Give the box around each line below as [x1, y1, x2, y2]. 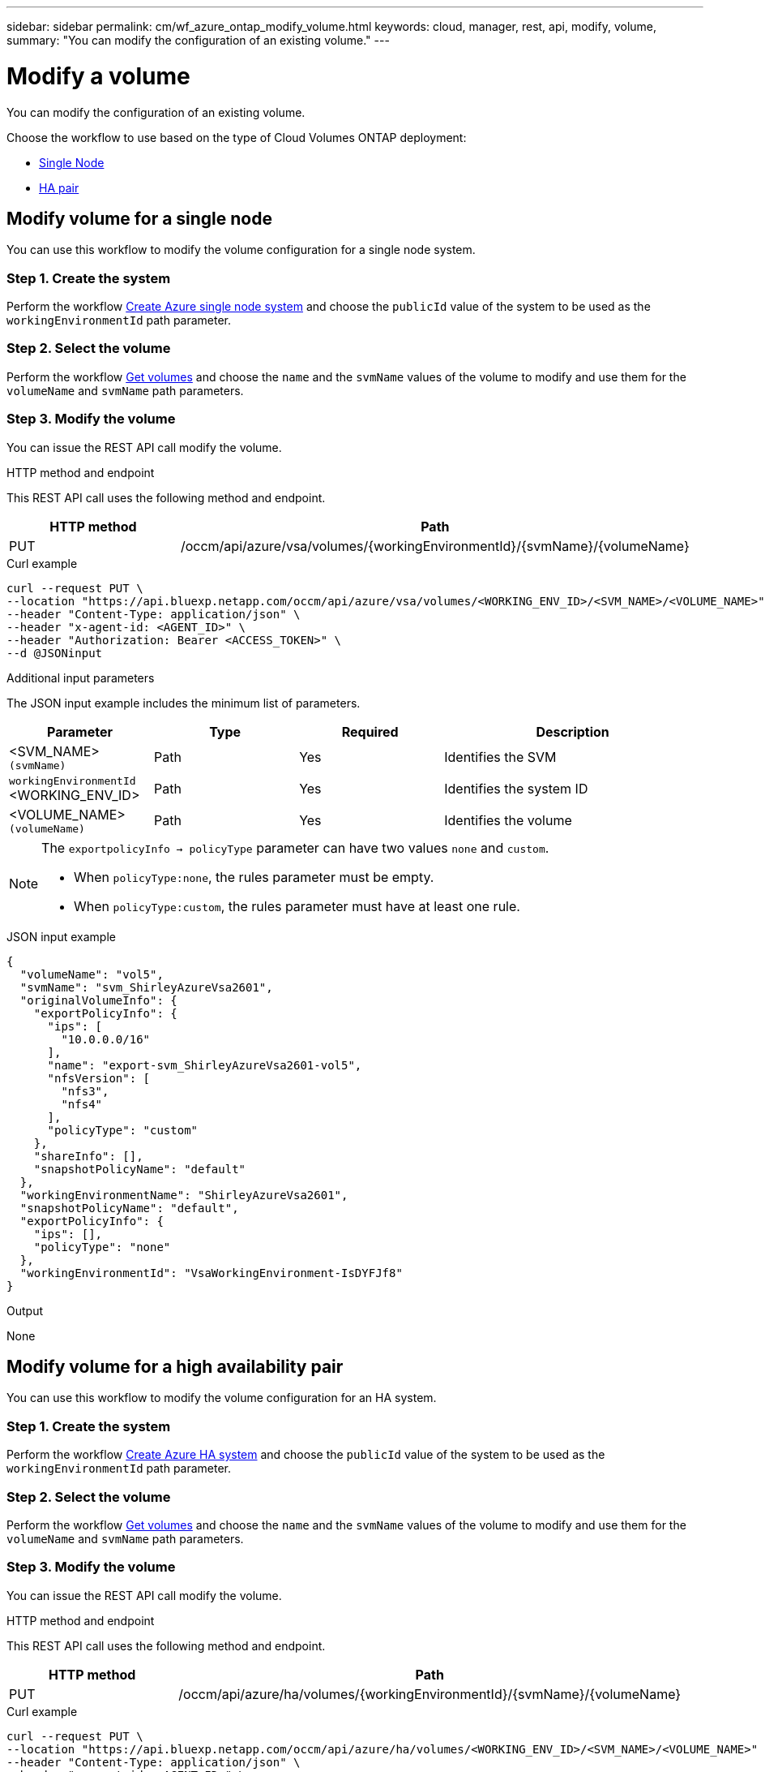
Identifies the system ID [444, 781, 588, 798]
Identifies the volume [444, 812, 572, 829]
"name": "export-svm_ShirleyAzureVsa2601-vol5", [47, 1058, 362, 1072]
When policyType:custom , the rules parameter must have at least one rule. [74, 897, 520, 914]
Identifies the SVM [444, 749, 557, 766]
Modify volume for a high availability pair [6, 1357, 344, 1378]
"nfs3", [61, 1084, 109, 1098]
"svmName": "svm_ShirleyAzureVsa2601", [19, 980, 273, 994]
